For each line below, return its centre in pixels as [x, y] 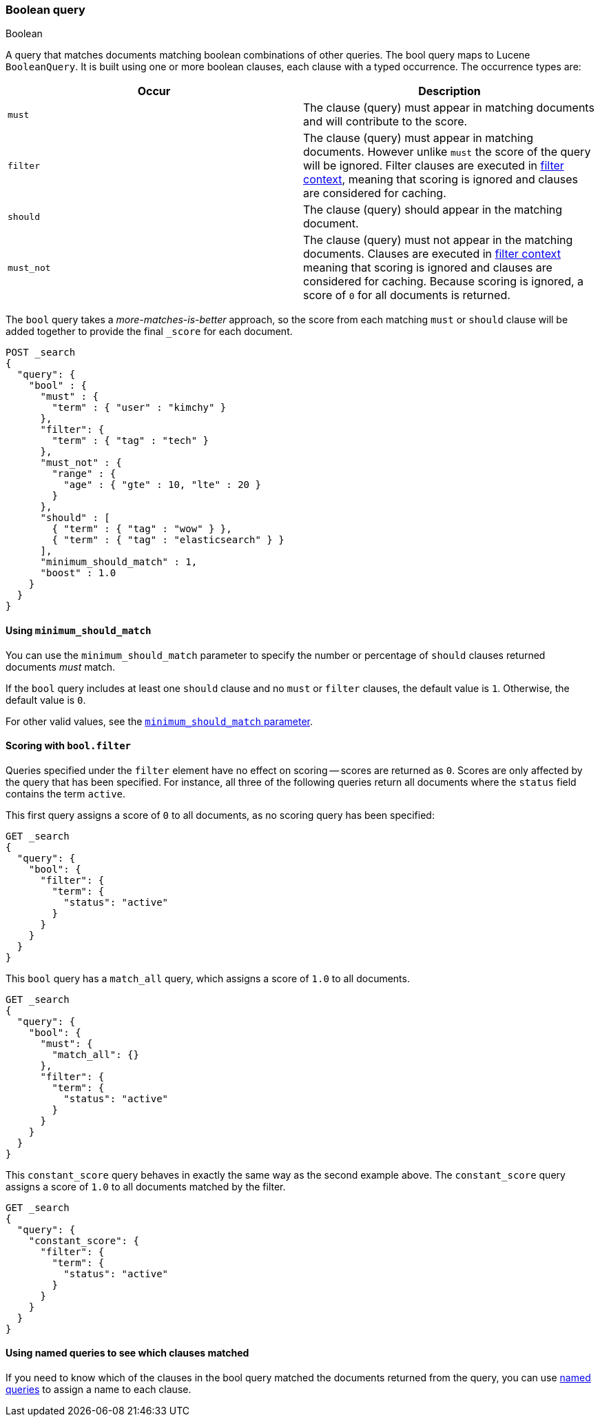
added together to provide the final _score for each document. [149, 332]
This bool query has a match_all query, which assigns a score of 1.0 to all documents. [208, 978]
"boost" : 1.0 [78, 573]
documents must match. [61, 667]
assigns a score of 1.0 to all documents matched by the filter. [146, 1186]
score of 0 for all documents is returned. [407, 295]
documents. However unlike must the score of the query [447, 152]
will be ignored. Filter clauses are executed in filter [434, 166]
